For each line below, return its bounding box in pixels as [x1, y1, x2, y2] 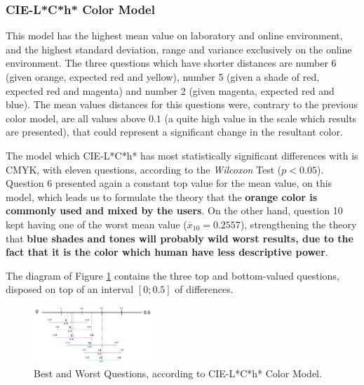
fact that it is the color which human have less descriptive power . [6, 244, 328, 259]
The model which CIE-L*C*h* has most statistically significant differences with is [6, 148, 358, 162]
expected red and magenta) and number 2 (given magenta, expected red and [6, 83, 335, 98]
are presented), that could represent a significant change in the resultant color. [6, 124, 343, 139]
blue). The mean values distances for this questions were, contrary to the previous [6, 97, 358, 112]
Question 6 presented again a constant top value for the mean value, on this [6, 176, 332, 190]
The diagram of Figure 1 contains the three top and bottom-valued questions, [6, 268, 339, 282]
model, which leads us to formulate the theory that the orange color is [6, 189, 318, 204]
